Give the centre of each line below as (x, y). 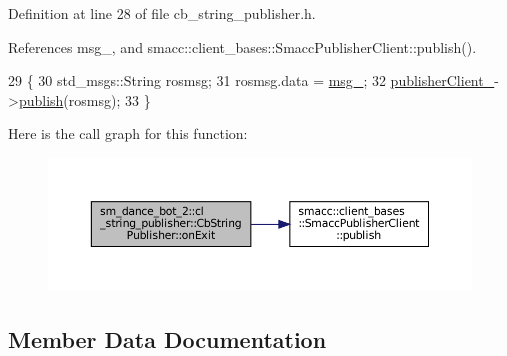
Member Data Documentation (167, 338)
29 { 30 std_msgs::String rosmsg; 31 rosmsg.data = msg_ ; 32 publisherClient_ (251, 80)
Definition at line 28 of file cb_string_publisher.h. (162, 13)
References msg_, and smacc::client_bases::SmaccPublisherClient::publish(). (242, 46)
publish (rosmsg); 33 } (84, 99)
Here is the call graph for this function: (128, 133)
